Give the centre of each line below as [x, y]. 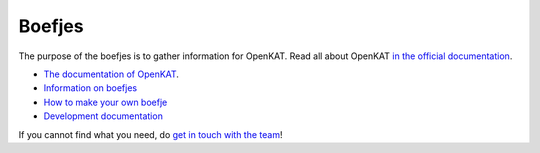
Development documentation [103, 116]
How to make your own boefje [105, 102]
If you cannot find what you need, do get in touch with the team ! [150, 134]
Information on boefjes [90, 88]
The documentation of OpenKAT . [111, 74]
